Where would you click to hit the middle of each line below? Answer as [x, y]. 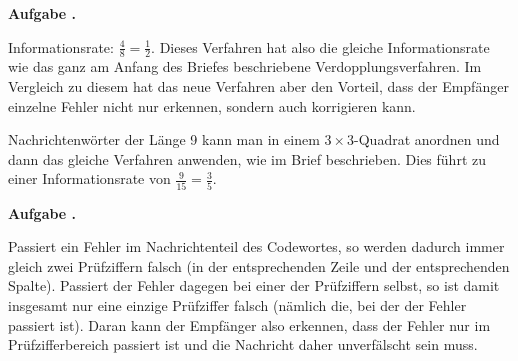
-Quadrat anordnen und [427, 139]
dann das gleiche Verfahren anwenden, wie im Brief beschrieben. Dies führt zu [247, 158]
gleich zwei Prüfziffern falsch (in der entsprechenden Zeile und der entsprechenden [259, 265]
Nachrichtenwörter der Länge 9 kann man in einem [164, 139]
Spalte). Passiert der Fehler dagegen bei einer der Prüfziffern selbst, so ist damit [254, 285]
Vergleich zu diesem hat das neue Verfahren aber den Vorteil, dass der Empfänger [258, 86]
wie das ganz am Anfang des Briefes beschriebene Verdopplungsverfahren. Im [245, 66]
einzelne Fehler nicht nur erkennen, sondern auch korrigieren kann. [212, 105]
